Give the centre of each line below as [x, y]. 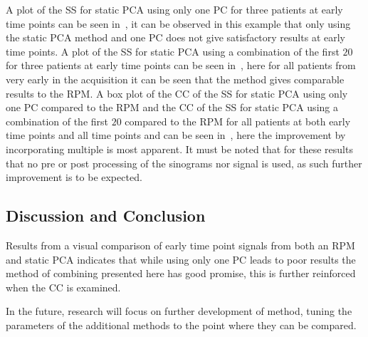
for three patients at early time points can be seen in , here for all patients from [181, 65]
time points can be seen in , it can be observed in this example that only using [178, 23]
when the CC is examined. [63, 287]
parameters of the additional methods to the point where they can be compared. [181, 325]
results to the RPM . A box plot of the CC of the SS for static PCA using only [177, 93]
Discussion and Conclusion [106, 216]
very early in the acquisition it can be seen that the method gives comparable [175, 79]
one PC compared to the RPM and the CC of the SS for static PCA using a [172, 107]
